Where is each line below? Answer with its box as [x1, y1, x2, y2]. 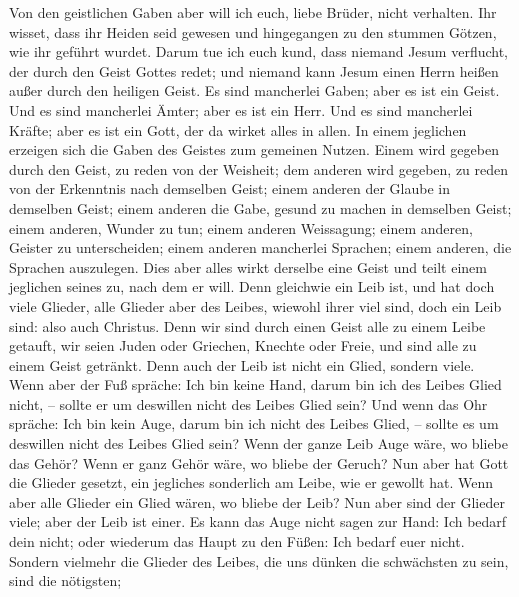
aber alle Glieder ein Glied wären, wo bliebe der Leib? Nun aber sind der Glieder [9, 491, 505, 512]
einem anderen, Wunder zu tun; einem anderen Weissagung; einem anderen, [9, 217, 473, 238]
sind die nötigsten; [9, 570, 122, 591]
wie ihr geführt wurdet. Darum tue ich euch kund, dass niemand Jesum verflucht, [9, 41, 508, 62]
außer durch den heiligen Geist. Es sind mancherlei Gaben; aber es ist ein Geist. [9, 80, 500, 101]
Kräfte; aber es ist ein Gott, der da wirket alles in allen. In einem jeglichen [9, 119, 467, 140]
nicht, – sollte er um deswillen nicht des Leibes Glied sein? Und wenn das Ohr [9, 393, 488, 414]
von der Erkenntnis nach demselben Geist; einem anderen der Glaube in [9, 178, 451, 199]
